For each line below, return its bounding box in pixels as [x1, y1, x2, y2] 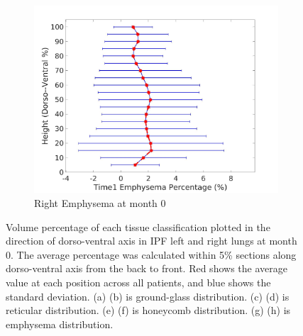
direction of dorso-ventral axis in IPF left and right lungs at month [6, 233, 297, 248]
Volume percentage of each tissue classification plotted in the [6, 219, 270, 234]
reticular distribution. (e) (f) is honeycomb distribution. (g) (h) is [6, 303, 291, 318]
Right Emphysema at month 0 [34, 195, 166, 210]
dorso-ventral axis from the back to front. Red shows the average [6, 261, 287, 276]
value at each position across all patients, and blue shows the [6, 274, 271, 289]
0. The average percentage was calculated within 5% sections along [6, 247, 297, 262]
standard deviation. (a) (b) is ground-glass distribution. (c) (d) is [6, 289, 290, 303]
